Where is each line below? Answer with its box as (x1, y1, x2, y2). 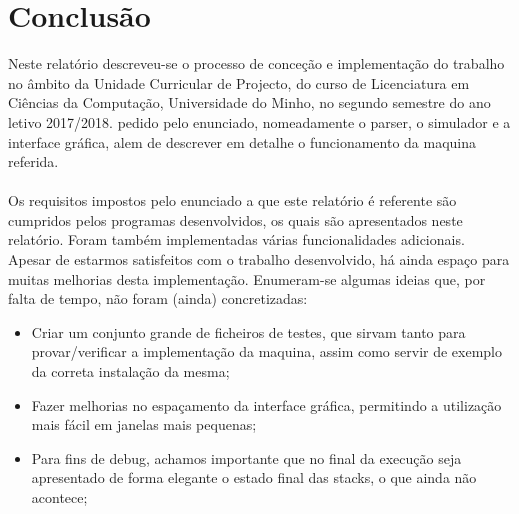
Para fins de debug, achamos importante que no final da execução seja (31, 447, 462, 468)
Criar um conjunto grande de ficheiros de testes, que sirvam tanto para (31, 321, 466, 342)
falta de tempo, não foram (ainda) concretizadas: (8, 288, 308, 309)
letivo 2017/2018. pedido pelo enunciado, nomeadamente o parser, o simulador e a (8, 111, 511, 132)
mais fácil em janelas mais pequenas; (31, 414, 257, 435)
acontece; (31, 487, 88, 507)
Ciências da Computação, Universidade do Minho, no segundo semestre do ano (8, 92, 491, 113)
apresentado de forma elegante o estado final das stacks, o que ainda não (31, 467, 477, 488)
